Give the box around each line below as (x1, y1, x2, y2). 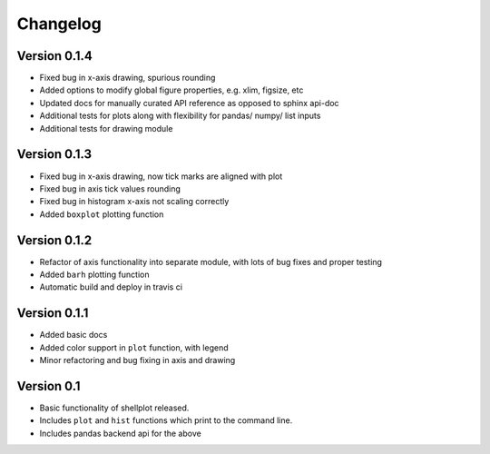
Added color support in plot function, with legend (39, 341, 229, 353)
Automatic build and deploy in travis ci (39, 281, 183, 292)
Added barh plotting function (39, 269, 150, 280)
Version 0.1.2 (16, 232, 93, 248)
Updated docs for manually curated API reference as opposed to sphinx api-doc (39, 97, 339, 108)
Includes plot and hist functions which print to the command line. (39, 415, 293, 426)
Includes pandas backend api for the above (39, 428, 201, 439)
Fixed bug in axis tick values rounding (39, 183, 181, 194)
